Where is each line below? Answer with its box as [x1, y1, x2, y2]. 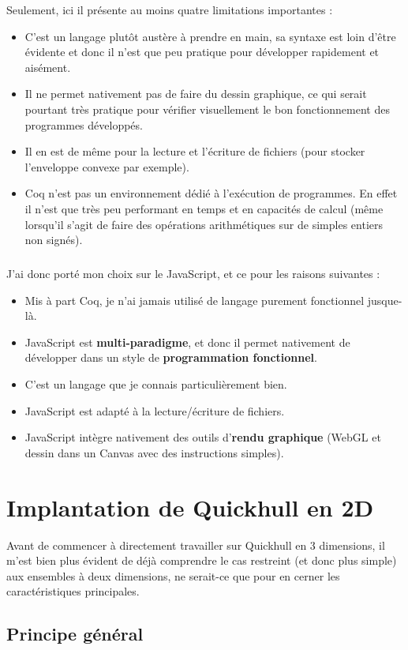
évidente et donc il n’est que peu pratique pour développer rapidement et [24, 43, 380, 60]
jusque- [367, 291, 402, 308]
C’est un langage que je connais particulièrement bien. [24, 376, 287, 393]
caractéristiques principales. [6, 583, 140, 599]
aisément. [24, 58, 71, 75]
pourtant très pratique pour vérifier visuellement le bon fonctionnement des [24, 100, 390, 117]
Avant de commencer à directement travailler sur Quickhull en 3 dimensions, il [6, 536, 385, 553]
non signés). [24, 231, 83, 248]
